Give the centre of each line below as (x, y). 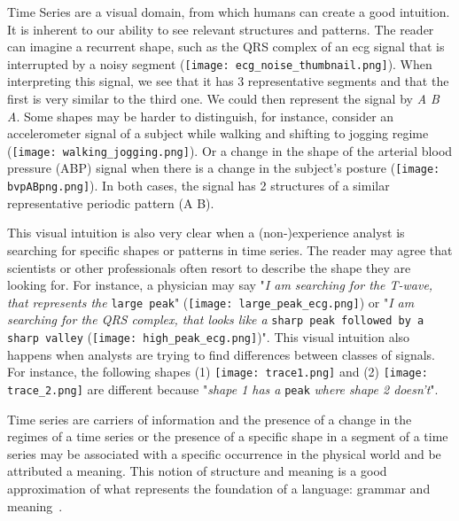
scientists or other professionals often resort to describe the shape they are (209, 267)
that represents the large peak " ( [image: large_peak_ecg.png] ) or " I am (211, 302)
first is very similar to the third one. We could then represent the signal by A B (223, 99)
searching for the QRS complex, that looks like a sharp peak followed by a (216, 319)
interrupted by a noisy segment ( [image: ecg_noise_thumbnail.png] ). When (220, 63)
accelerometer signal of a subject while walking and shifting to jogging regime (218, 133)
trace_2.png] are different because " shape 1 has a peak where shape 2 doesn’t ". (223, 389)
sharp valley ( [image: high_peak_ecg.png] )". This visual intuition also (209, 337)
